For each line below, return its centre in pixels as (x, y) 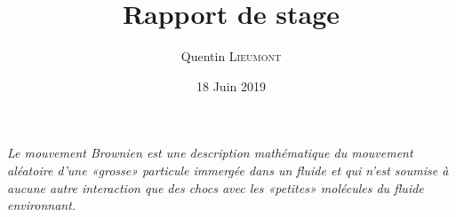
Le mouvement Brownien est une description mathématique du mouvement (210, 153)
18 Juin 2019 (231, 85)
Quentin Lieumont (231, 56)
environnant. (42, 205)
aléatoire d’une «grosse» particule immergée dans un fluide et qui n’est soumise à (228, 170)
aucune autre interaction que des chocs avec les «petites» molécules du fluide (216, 187)
